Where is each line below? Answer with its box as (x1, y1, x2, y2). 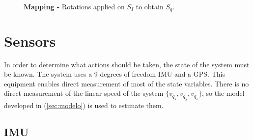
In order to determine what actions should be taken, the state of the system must (4, 59, 250, 69)
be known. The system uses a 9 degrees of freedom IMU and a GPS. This (4, 69, 225, 79)
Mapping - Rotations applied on (24, 1, 125, 11)
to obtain (136, 1, 164, 11)
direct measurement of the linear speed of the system (4, 88, 164, 98)
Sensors (4, 30, 56, 51)
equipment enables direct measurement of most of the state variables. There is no (4, 78, 249, 88)
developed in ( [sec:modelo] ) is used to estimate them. (4, 100, 164, 110)
